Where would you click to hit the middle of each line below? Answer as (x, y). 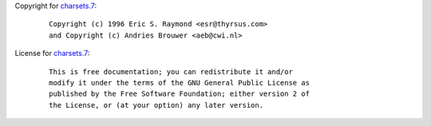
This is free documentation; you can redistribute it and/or (171, 71)
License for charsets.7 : (52, 53)
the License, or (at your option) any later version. (156, 105)
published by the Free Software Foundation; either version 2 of (180, 94)
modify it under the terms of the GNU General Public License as (180, 83)
